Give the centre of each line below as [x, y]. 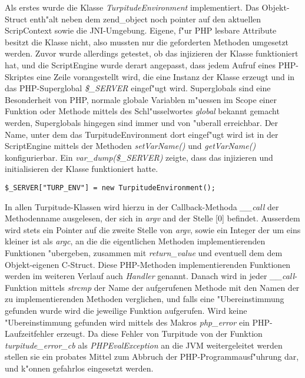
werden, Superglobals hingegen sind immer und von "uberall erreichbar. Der [142, 122]
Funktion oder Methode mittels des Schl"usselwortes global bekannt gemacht [142, 111]
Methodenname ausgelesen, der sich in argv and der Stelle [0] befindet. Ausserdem [152, 218]
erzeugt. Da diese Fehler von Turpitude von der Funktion [160, 334]
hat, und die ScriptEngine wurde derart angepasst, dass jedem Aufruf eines [140, 64]
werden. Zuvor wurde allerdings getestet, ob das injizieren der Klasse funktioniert [152, 53]
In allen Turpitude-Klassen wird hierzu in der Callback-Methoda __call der [142, 206]
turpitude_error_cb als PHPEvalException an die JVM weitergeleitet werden [144, 345]
